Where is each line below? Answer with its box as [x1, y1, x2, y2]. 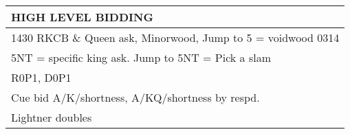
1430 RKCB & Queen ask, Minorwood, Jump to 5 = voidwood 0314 [11, 30, 340, 45]
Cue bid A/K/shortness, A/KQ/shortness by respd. [11, 89, 260, 105]
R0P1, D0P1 [11, 69, 72, 85]
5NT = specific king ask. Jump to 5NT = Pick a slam [11, 49, 272, 65]
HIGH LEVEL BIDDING [11, 9, 153, 25]
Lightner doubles [11, 109, 92, 125]
